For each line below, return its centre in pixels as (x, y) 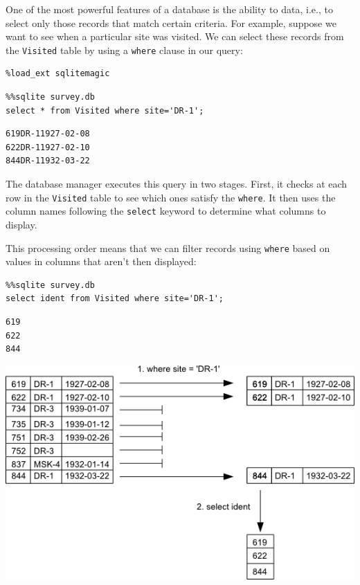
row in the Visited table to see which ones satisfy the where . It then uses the (171, 197)
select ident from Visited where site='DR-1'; (115, 299)
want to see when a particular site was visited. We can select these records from (175, 36)
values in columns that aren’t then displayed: (101, 261)
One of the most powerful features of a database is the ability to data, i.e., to (169, 9)
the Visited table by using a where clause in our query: (124, 49)
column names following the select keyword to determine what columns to (166, 211)
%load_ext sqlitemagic (58, 74)
